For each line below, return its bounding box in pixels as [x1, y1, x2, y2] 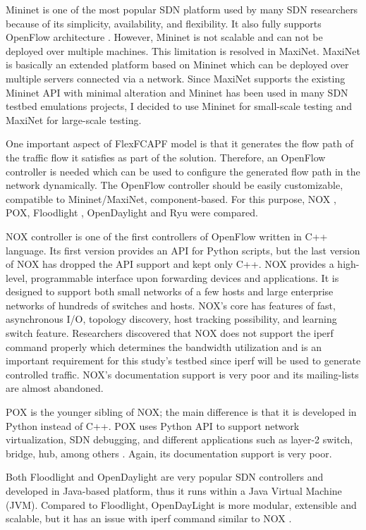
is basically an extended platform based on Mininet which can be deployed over [6, 57, 349, 72]
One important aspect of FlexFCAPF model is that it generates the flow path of [6, 136, 354, 151]
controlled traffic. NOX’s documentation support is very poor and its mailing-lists [6, 366, 359, 381]
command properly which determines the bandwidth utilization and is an [6, 339, 322, 354]
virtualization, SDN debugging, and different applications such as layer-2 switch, [6, 432, 353, 447]
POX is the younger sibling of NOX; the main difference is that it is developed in [6, 405, 357, 419]
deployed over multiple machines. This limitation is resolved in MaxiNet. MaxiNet [6, 43, 360, 58]
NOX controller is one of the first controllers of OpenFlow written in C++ [6, 228, 328, 243]
